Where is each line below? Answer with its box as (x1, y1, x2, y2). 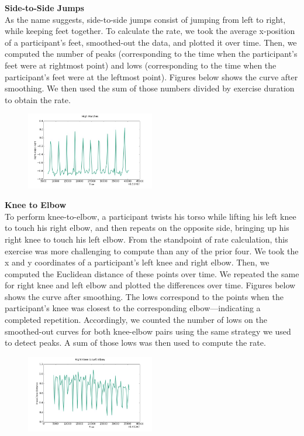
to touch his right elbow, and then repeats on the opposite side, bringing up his (5, 222, 289, 234)
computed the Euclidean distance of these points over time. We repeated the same (5, 267, 299, 280)
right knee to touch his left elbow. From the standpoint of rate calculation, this (5, 233, 288, 245)
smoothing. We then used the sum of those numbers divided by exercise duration (5, 82, 295, 94)
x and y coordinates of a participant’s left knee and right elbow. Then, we (5, 256, 270, 268)
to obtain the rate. (5, 93, 71, 105)
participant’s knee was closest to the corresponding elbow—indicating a (5, 302, 261, 314)
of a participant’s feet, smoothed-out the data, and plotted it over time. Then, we (5, 36, 297, 48)
